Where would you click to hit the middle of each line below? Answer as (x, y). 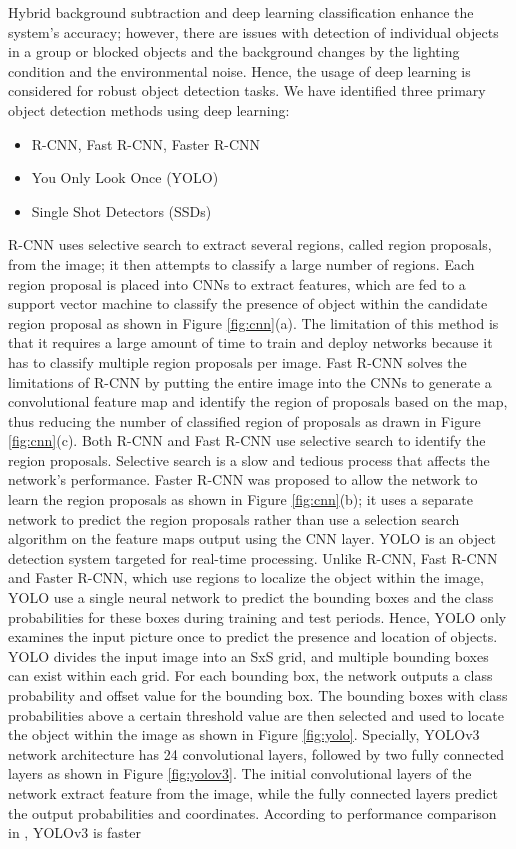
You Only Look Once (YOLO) (125, 177)
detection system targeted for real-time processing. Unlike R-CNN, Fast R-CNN (253, 557)
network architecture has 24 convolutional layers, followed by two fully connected (256, 753)
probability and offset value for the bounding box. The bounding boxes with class (258, 695)
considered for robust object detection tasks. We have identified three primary (247, 90)
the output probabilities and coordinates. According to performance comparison (252, 812)
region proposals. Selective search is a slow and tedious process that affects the (249, 459)
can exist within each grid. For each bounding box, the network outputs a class (250, 675)
